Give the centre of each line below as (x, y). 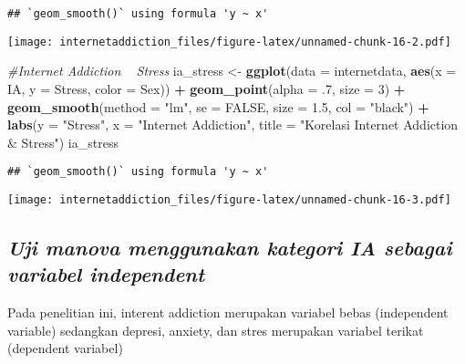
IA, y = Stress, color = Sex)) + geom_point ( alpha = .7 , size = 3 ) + (207, 88)
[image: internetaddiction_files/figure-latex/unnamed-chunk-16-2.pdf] (229, 42)
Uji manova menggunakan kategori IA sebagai (230, 247)
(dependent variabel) (65, 348)
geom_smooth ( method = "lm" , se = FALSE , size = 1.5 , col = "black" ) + (218, 106)
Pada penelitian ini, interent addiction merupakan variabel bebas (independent (228, 312)
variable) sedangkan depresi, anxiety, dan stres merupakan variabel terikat (216, 330)
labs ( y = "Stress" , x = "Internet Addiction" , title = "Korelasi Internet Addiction (233, 125)
